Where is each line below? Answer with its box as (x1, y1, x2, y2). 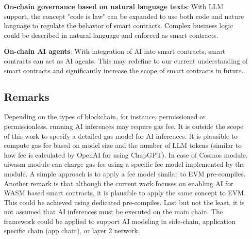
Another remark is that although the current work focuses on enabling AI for (4, 178, 234, 188)
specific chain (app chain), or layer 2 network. (4, 225, 140, 236)
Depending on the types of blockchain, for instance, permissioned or (4, 112, 206, 122)
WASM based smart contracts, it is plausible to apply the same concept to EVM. (4, 188, 246, 198)
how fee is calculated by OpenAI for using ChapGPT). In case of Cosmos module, (4, 149, 248, 159)
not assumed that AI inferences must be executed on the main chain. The (4, 207, 223, 217)
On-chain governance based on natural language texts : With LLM (4, 1, 224, 11)
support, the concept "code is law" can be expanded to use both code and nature (4, 11, 244, 21)
